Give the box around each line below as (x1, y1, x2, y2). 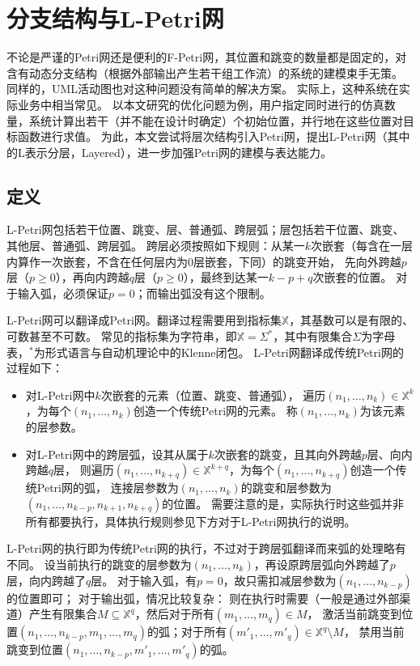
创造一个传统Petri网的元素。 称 (133, 402, 298, 419)
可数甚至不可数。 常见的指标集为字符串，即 (6, 328, 237, 345)
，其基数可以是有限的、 (289, 312, 414, 329)
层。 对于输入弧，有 (91, 571, 197, 588)
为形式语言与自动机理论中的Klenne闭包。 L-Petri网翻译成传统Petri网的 (33, 343, 404, 360)
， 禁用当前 (343, 623, 405, 640)
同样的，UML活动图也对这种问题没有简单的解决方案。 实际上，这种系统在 (6, 80, 399, 97)
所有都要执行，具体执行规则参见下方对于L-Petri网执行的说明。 (25, 512, 356, 529)
